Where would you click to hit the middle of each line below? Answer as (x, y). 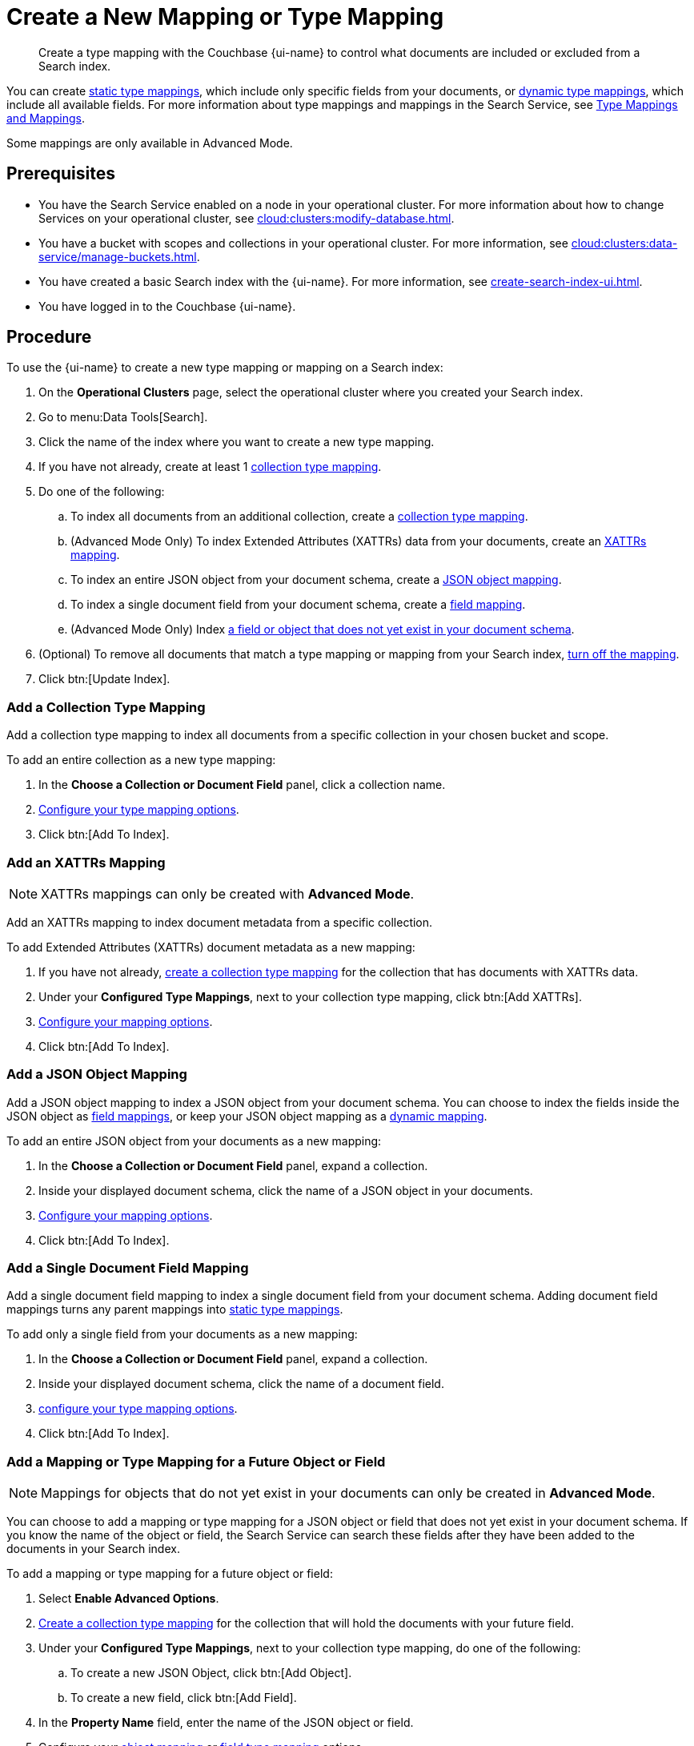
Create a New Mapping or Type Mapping (225, 17)
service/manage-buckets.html (118, 256)
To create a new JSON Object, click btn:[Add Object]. (211, 1673)
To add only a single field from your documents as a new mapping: (182, 1334)
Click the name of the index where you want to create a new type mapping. (237, 442)
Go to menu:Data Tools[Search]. (123, 417)
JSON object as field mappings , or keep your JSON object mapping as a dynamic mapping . (247, 1116)
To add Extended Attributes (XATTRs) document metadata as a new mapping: (211, 947)
